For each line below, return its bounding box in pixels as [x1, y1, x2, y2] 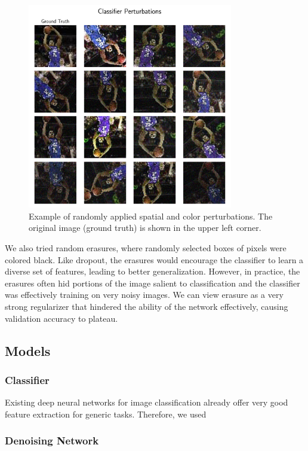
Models [5, 341, 51, 359]
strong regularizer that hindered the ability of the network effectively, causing [5, 300, 288, 312]
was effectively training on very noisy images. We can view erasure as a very [5, 288, 284, 301]
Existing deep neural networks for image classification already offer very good [5, 396, 288, 409]
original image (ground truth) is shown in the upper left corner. [29, 221, 261, 234]
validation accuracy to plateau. [5, 312, 118, 324]
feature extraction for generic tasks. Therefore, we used [5, 407, 207, 420]
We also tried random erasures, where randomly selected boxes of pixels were [5, 241, 287, 254]
